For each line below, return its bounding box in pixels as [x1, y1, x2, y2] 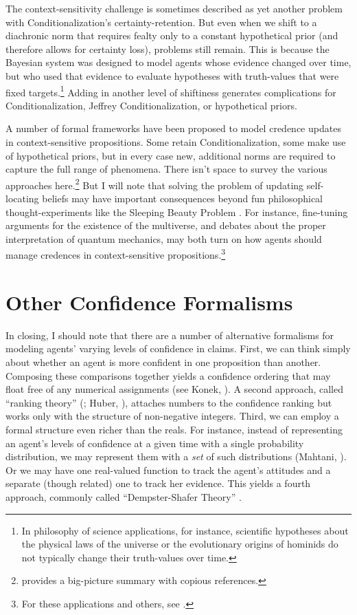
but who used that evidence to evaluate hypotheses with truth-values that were [5, 68, 339, 83]
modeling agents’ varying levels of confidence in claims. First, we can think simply [5, 341, 351, 356]
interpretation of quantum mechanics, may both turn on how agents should [5, 231, 322, 246]
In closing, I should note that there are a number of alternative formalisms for [5, 327, 334, 342]
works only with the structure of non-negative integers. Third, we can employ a [5, 409, 339, 423]
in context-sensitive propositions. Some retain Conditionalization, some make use [5, 135, 346, 149]
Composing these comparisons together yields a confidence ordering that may [5, 368, 331, 382]
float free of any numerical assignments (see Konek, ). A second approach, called [5, 382, 344, 396]
